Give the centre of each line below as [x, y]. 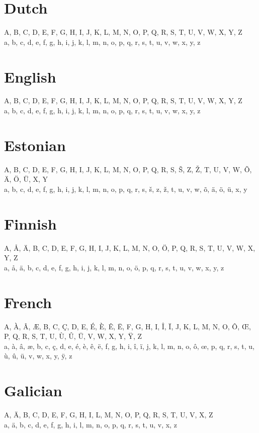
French [28, 302]
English [30, 76]
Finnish [30, 223]
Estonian [35, 145]
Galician [33, 390]
